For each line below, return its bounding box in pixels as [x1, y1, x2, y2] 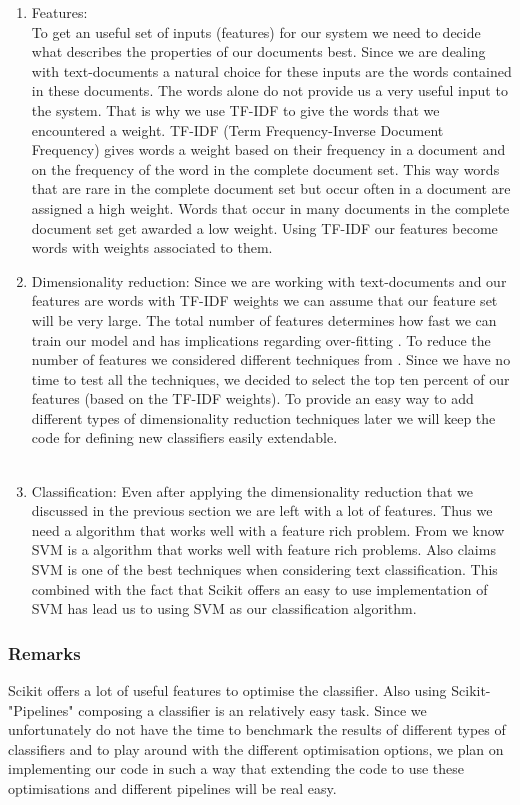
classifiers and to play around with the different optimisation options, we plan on [8, 738, 504, 759]
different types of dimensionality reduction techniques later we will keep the [31, 407, 496, 428]
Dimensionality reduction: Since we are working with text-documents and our [31, 270, 507, 291]
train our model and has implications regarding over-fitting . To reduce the [31, 329, 491, 350]
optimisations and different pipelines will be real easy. [8, 778, 337, 798]
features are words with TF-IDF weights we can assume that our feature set [31, 290, 498, 311]
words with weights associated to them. [31, 237, 273, 258]
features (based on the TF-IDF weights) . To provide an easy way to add [31, 388, 474, 409]
